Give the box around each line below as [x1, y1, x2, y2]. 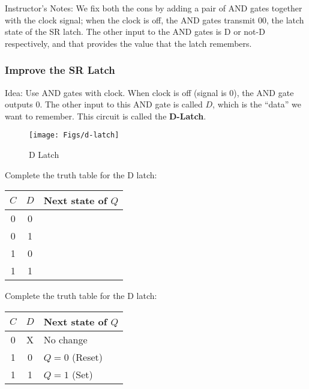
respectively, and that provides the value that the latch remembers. [5, 37, 252, 49]
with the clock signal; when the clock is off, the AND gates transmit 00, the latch [5, 13, 304, 26]
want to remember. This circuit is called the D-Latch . [5, 109, 206, 122]
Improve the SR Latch [5, 62, 115, 77]
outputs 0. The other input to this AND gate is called [5, 98, 203, 110]
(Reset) [72, 349, 103, 364]
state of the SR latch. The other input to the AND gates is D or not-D [5, 25, 265, 38]
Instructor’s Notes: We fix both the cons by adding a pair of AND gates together [5, 2, 302, 14]
